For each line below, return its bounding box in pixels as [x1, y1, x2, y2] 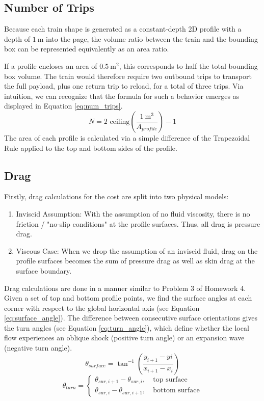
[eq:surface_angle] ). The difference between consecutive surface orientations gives [4, 312, 258, 323]
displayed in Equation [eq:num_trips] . [4, 100, 123, 111]
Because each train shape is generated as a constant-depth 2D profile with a [4, 23, 242, 34]
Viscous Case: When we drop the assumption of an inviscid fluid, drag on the [16, 245, 258, 256]
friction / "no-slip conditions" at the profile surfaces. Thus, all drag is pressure [16, 218, 260, 229]
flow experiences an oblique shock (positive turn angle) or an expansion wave [4, 332, 245, 343]
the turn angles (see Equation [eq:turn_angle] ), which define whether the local [4, 322, 249, 333]
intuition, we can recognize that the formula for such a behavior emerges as [4, 90, 240, 101]
